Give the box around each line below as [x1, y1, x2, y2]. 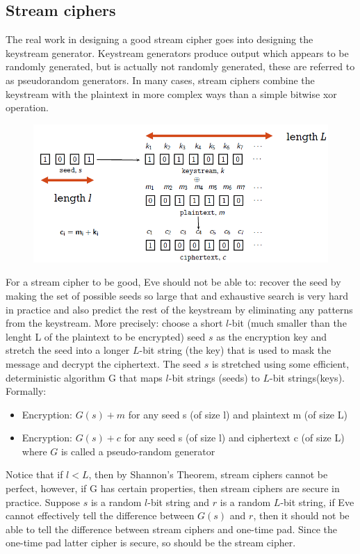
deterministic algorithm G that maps [6, 370, 163, 384]
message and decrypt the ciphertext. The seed [6, 356, 202, 370]
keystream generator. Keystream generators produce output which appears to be [6, 45, 349, 60]
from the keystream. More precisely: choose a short [6, 316, 223, 330]
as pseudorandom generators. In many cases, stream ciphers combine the [6, 72, 315, 87]
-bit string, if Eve [280, 494, 354, 509]
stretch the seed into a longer [6, 343, 130, 357]
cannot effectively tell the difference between [6, 508, 195, 523]
